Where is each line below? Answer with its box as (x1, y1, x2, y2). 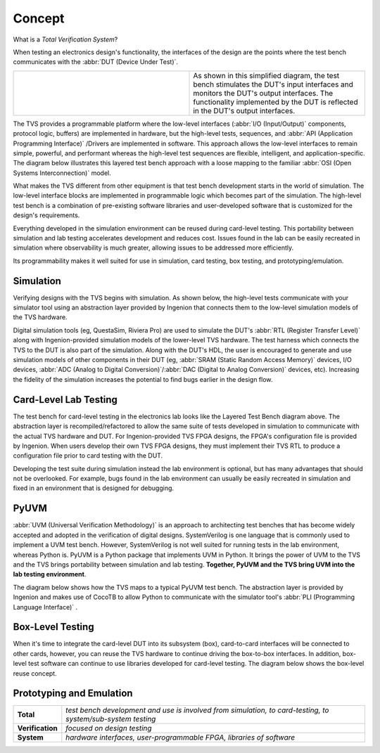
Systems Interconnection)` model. (13, 169, 112, 177)
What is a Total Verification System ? (13, 35, 118, 44)
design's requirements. (13, 211, 80, 219)
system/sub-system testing (65, 714, 156, 724)
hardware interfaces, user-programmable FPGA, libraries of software (65, 733, 296, 742)
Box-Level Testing (13, 621, 94, 633)
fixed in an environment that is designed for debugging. (13, 484, 175, 492)
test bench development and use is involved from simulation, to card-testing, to (65, 705, 329, 715)
